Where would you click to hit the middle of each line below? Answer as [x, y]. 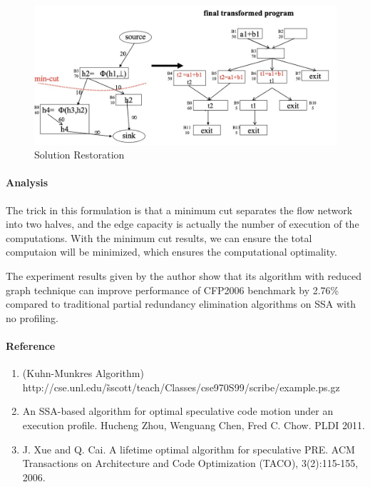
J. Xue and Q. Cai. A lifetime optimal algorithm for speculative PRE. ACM [189, 449]
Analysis [27, 182]
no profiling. [32, 317]
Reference [31, 345]
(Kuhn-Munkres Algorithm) [83, 373]
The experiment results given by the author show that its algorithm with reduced [184, 275]
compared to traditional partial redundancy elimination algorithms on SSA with [181, 304]
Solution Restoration [79, 155]
